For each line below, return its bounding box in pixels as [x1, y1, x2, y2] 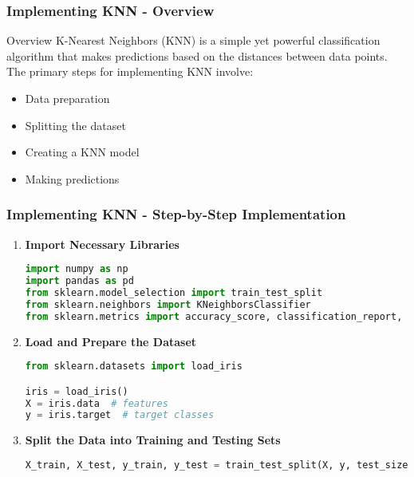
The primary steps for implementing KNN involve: [6, 63, 254, 80]
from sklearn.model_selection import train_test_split [25, 286, 323, 298]
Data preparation [25, 90, 110, 106]
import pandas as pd [25, 275, 134, 287]
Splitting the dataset [25, 116, 126, 133]
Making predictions [25, 170, 120, 187]
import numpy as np [25, 263, 128, 275]
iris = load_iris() [25, 385, 128, 397]
